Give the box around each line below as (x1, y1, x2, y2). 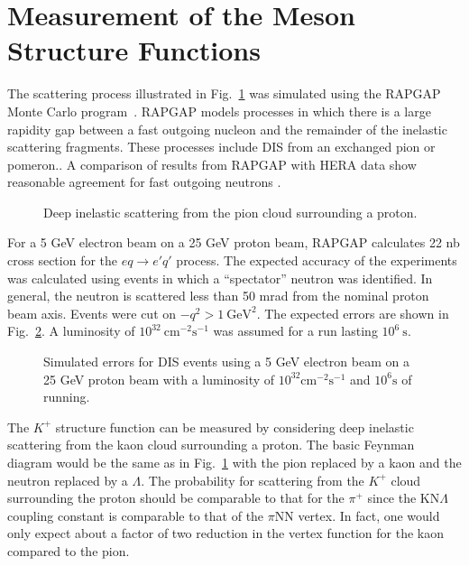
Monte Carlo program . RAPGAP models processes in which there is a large (7, 101, 431, 120)
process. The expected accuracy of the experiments (176, 251, 457, 270)
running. (43, 387, 90, 406)
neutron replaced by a (7, 470, 128, 489)
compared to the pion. (7, 541, 130, 560)
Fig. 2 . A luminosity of (7, 321, 135, 340)
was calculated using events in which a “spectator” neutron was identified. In (7, 268, 433, 287)
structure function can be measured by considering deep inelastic (55, 417, 414, 436)
